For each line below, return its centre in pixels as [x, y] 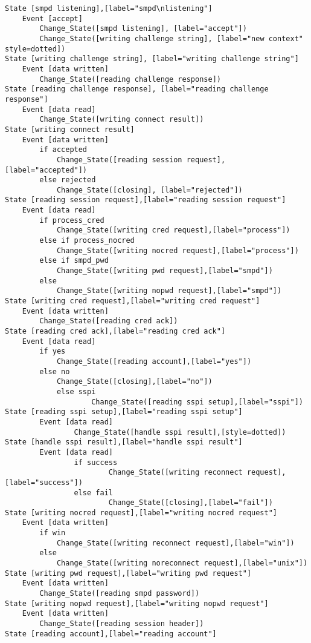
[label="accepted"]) [46, 170]
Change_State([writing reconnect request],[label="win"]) [175, 543]
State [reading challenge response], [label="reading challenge [137, 89]
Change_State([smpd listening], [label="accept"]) [143, 29]
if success [96, 462]
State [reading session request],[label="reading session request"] [146, 200]
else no [55, 371]
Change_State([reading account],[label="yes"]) [154, 361]
